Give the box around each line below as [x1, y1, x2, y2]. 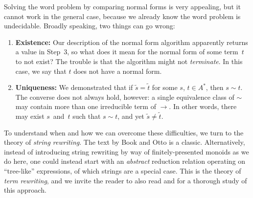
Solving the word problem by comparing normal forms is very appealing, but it [4, 1, 241, 11]
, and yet [117, 110, 144, 121]
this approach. [4, 185, 46, 195]
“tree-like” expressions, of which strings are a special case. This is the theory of [4, 165, 241, 176]
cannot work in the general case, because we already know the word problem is [4, 11, 241, 21]
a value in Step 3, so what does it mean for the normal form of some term [15, 46, 238, 57]
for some [152, 82, 178, 92]
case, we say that [15, 66, 67, 76]
